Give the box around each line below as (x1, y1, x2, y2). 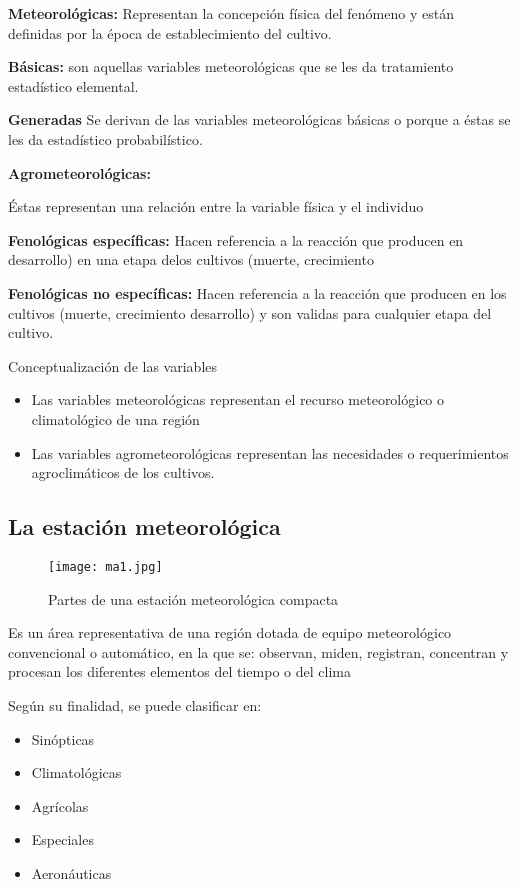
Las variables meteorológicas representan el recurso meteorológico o (31, 389, 445, 410)
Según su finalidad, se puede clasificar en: (8, 694, 262, 715)
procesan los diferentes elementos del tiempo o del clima (8, 661, 351, 682)
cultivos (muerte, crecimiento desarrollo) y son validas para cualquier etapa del (8, 302, 492, 323)
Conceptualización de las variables (8, 355, 218, 376)
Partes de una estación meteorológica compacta (48, 588, 339, 609)
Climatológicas (31, 762, 122, 783)
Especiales (31, 829, 94, 850)
